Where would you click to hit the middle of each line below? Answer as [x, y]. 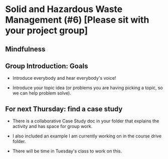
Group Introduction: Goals [47, 66]
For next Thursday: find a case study [64, 109]
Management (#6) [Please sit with [77, 20]
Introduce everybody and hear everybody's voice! [64, 78]
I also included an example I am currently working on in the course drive [87, 136]
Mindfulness [25, 49]
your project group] [47, 31]
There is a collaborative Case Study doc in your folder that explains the [86, 121]
